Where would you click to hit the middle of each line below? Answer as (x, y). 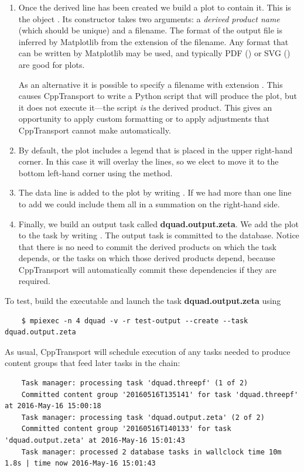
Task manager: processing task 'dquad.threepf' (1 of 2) (135, 383)
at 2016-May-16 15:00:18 (53, 406)
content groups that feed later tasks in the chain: (93, 363)
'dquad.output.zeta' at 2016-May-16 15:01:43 (95, 440)
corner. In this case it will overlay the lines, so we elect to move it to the (148, 161)
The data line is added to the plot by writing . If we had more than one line (155, 192)
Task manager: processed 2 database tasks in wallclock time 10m (151, 452)
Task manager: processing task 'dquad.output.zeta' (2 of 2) (143, 417)
